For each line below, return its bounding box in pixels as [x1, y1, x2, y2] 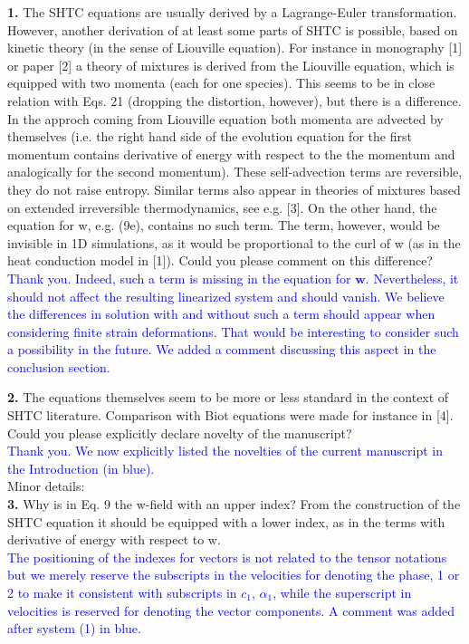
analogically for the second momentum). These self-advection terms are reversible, [7, 162, 463, 181]
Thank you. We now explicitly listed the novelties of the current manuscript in [7, 441, 444, 460]
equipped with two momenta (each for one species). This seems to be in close [7, 73, 435, 92]
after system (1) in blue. [7, 619, 141, 638]
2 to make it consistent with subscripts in [7, 583, 237, 601]
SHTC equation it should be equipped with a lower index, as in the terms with [7, 512, 445, 531]
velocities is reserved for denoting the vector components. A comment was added [7, 601, 455, 620]
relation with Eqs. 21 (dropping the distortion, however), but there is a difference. [7, 91, 462, 110]
